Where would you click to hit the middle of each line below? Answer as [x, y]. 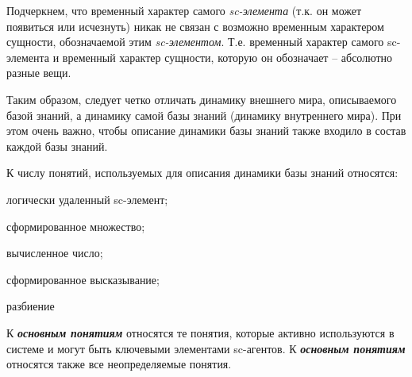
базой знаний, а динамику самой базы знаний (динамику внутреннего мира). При [204, 115]
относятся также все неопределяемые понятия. [119, 364]
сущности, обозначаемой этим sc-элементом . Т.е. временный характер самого [195, 42]
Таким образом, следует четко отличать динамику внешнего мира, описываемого [202, 99]
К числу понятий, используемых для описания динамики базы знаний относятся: [202, 173]
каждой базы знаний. [57, 146]
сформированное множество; [76, 226]
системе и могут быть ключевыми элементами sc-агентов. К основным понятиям [206, 348]
